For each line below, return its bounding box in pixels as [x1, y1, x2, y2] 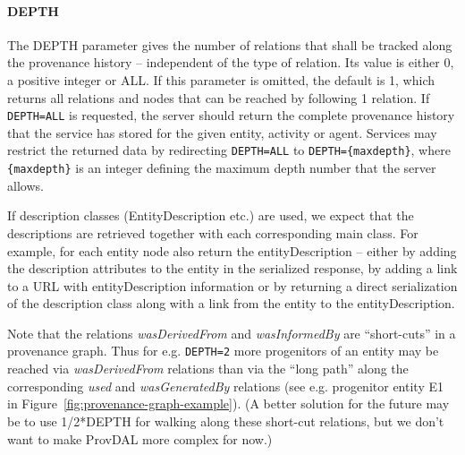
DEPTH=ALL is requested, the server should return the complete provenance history [7, 106, 455, 124]
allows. [7, 176, 44, 194]
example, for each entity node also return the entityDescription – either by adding [7, 241, 457, 260]
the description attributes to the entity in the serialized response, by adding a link [7, 259, 458, 278]
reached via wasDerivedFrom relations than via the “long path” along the [7, 359, 409, 378]
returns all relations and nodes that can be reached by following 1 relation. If [7, 88, 430, 107]
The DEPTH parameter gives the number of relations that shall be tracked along [7, 35, 452, 54]
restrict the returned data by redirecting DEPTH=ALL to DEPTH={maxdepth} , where [7, 141, 451, 159]
